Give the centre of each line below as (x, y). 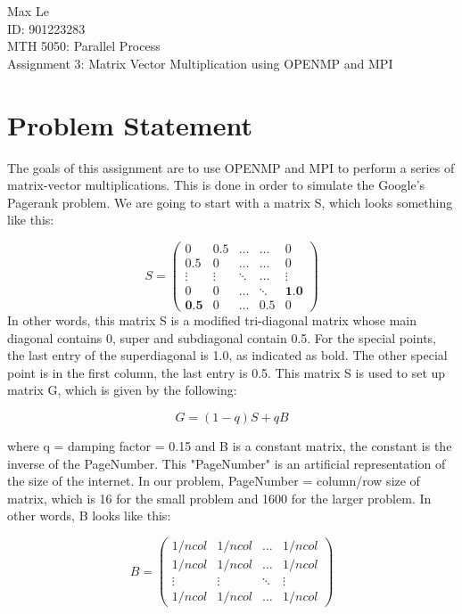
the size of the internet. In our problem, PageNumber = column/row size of (214, 481)
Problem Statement (130, 124)
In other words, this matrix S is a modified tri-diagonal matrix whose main (212, 320)
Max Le (28, 11)
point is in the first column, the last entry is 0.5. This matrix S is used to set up (227, 372)
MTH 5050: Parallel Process (84, 46)
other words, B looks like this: (89, 516)
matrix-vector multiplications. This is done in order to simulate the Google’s (216, 185)
